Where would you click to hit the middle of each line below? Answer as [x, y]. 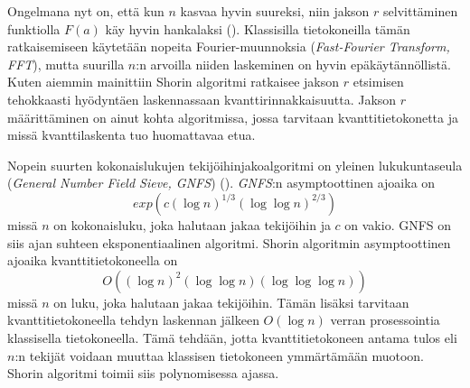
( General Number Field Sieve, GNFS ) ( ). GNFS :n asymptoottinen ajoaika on [221, 183]
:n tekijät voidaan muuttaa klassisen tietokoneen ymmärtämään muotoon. [219, 355]
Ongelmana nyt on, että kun [86, 11]
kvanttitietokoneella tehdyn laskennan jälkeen [133, 320]
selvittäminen [421, 11]
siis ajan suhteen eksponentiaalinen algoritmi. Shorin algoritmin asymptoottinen [229, 242]
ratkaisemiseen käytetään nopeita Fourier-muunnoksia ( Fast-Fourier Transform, [229, 46]
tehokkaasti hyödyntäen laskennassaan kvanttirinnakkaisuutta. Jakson [202, 99]
